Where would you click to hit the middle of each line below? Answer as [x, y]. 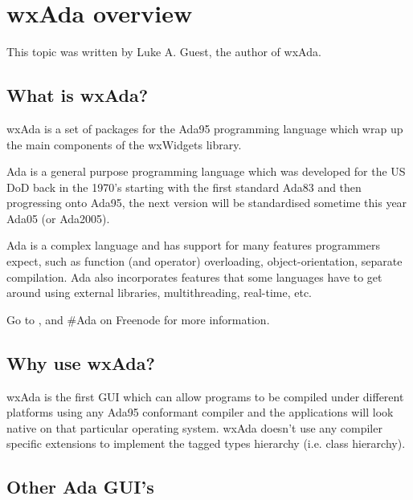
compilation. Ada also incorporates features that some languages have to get [194, 276]
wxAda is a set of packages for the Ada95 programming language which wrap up [205, 128]
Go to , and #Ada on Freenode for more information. [138, 319]
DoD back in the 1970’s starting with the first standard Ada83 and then [184, 187]
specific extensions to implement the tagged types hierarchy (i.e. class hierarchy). [206, 443]
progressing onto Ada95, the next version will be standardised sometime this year [207, 203]
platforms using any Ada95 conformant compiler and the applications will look [200, 412]
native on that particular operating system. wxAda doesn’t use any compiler [194, 427]
